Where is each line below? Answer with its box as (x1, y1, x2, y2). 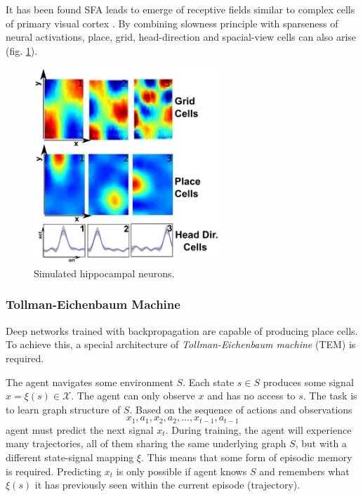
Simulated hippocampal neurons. (34, 265, 175, 280)
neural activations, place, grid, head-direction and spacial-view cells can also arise (6, 29, 357, 44)
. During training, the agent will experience (165, 422, 352, 437)
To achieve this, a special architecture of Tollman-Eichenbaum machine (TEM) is (6, 337, 356, 352)
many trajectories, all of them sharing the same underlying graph (6, 436, 286, 451)
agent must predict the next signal (6, 422, 154, 437)
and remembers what (259, 463, 350, 478)
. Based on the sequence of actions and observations (129, 402, 352, 416)
